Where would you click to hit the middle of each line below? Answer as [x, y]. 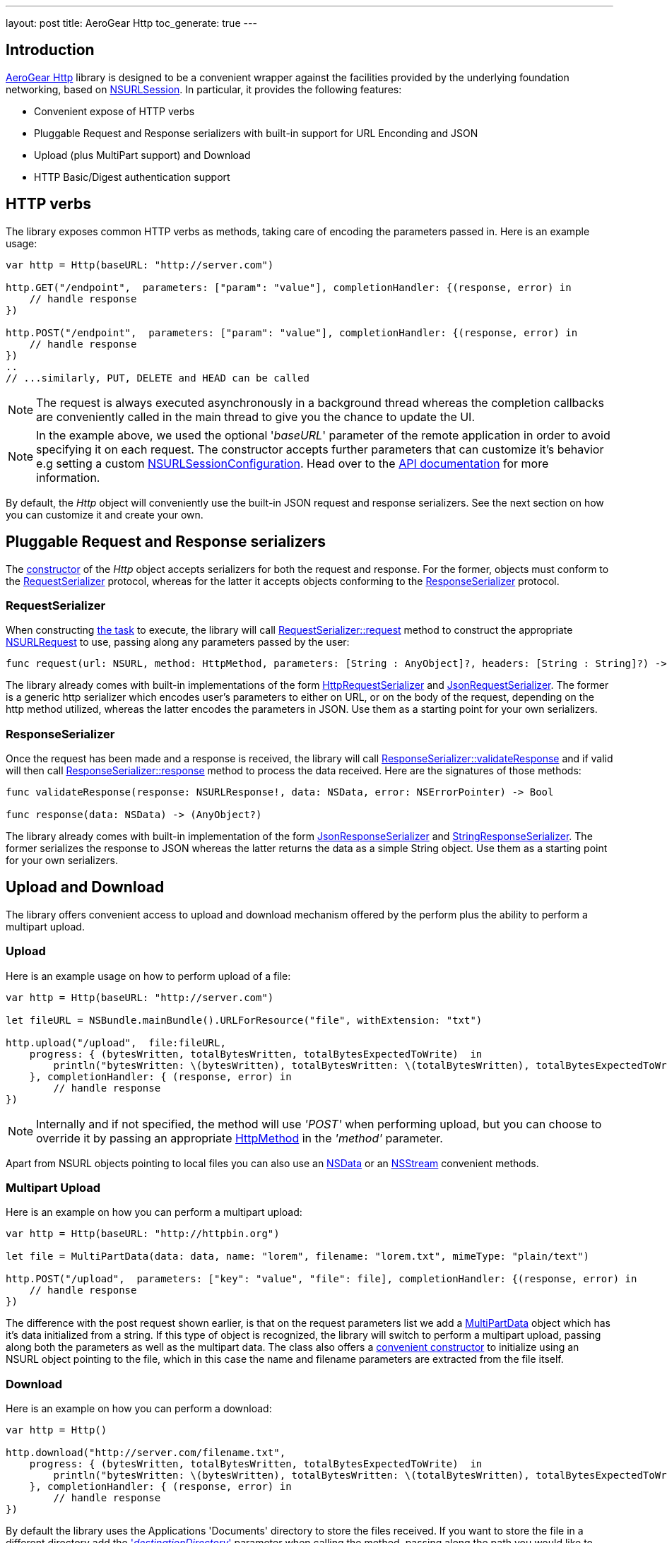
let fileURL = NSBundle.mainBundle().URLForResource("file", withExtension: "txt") [244, 1020]
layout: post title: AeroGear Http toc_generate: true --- [131, 23]
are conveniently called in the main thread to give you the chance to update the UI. [256, 416]
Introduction [50, 50]
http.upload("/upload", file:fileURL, [116, 1042]
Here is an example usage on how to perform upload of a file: [148, 976]
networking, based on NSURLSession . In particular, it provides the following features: [204, 89]
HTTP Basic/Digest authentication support [132, 177]
